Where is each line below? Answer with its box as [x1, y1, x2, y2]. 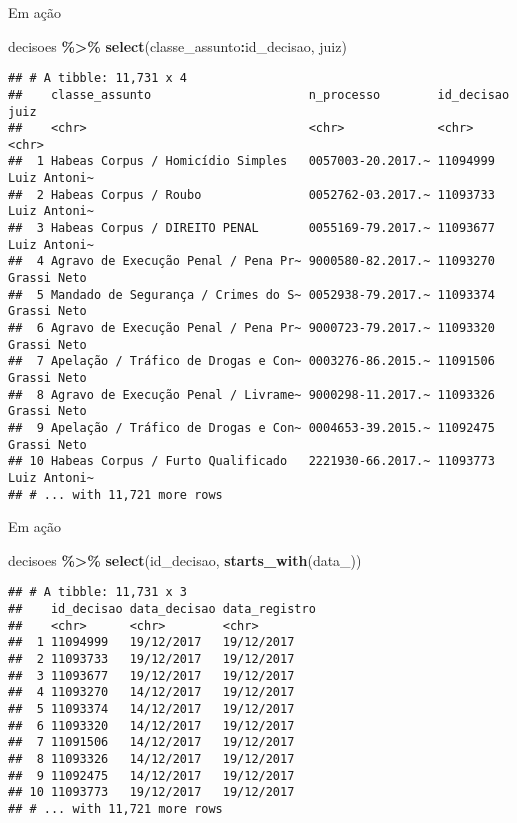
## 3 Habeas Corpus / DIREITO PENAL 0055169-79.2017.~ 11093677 [8, 221, 495, 236]
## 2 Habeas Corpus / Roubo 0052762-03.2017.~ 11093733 [8, 187, 495, 202]
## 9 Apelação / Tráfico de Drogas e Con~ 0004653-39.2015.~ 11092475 [8, 420, 495, 435]
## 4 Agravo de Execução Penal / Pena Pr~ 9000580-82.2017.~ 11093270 [8, 254, 495, 269]
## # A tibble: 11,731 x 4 [8, 71, 187, 86]
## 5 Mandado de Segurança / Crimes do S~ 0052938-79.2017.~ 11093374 [8, 287, 495, 302]
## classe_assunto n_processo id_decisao [8, 87, 510, 102]
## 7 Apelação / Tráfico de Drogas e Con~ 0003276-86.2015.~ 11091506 [8, 354, 495, 369]
